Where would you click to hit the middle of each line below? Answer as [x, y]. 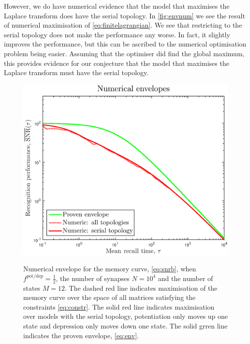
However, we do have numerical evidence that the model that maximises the [117, 6]
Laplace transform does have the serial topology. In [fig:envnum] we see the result [125, 15]
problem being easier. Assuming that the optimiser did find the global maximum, [124, 53]
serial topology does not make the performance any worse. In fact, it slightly [117, 34]
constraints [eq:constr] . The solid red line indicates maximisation [119, 306]
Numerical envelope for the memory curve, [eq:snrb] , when [110, 269]
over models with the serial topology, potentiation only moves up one [126, 316]
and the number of [185, 278]
